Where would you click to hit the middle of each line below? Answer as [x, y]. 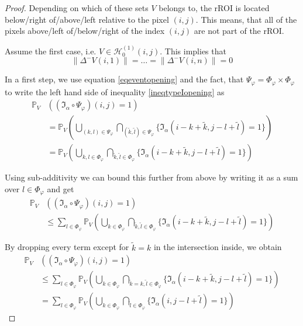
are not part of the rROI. [239, 31]
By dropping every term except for [67, 247]
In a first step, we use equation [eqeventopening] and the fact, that [124, 79]
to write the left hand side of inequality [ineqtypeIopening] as [115, 91]
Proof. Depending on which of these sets [77, 8]
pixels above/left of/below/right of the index [85, 31]
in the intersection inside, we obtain [218, 247]
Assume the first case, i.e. [51, 51]
